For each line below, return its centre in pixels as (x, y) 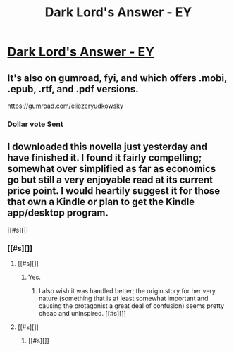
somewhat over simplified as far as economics (112, 169)
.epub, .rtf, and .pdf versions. (73, 89)
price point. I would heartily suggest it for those (114, 191)
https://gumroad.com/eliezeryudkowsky (66, 106)
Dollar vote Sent (35, 124)
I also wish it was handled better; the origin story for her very (127, 291)
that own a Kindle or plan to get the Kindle (101, 202)
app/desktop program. (58, 213)
